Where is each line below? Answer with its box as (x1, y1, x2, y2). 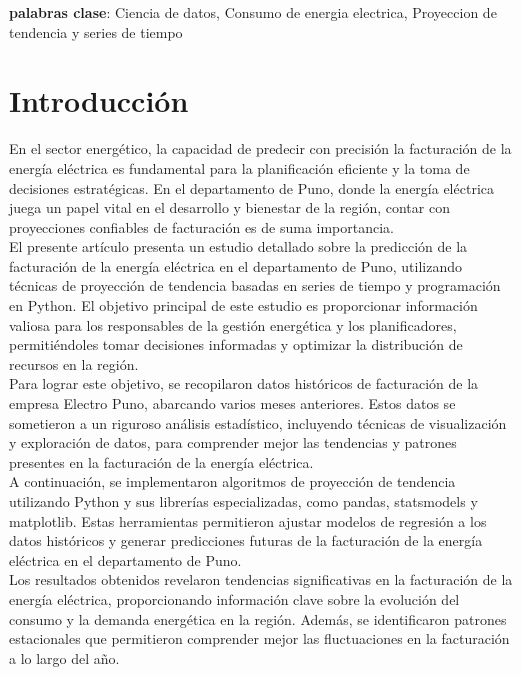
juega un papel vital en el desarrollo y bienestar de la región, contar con (9, 197, 450, 218)
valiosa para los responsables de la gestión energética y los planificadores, (9, 314, 457, 335)
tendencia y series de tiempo (9, 21, 183, 42)
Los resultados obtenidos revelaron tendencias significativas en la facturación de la (9, 569, 513, 590)
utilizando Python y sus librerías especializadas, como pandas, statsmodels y (9, 491, 478, 511)
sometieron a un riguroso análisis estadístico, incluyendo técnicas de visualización (9, 412, 507, 433)
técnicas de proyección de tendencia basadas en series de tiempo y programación (9, 275, 501, 296)
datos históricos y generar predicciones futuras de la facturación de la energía (9, 530, 483, 551)
